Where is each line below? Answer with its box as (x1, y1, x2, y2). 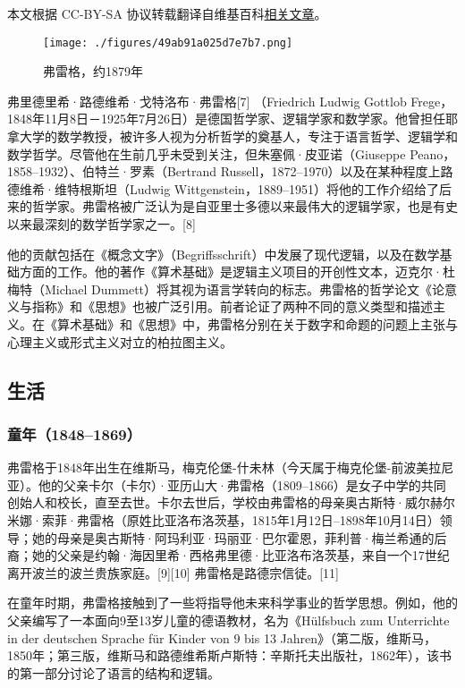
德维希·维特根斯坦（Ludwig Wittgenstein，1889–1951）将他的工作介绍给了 (7, 179, 439, 198)
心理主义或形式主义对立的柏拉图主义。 (7, 332, 232, 351)
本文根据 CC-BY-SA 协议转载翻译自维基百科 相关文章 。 (7, 4, 327, 22)
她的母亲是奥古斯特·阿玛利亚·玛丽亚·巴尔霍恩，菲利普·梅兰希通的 (31, 528, 435, 547)
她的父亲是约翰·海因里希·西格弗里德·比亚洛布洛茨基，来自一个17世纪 (31, 546, 450, 565)
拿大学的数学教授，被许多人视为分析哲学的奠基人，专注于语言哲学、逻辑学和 (7, 127, 458, 146)
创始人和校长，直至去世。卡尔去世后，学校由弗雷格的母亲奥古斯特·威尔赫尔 (7, 493, 455, 512)
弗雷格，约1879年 (43, 62, 143, 81)
